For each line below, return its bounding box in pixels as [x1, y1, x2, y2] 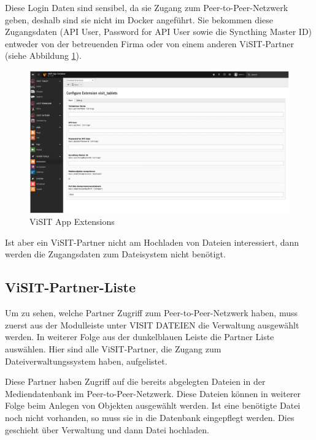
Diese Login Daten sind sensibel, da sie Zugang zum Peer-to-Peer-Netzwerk [5, 1, 288, 13]
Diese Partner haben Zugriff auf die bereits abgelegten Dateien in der [5, 375, 266, 388]
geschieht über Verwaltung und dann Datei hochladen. [5, 423, 209, 436]
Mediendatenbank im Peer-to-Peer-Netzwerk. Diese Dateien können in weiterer [5, 387, 301, 400]
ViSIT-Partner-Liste [5, 278, 136, 297]
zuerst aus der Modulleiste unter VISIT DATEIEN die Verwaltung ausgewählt [5, 318, 299, 331]
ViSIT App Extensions [29, 215, 115, 228]
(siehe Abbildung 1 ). [5, 49, 82, 62]
